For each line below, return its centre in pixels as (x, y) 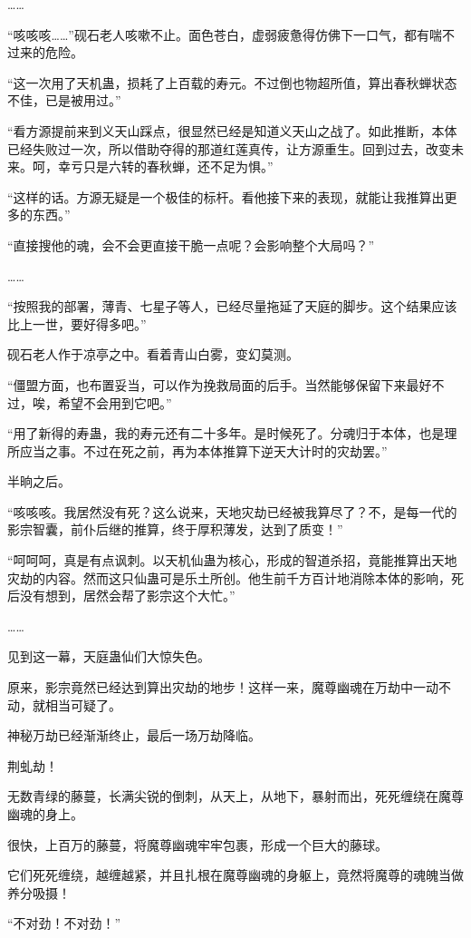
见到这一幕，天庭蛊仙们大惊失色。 (109, 656)
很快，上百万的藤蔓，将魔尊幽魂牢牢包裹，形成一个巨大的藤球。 (197, 844)
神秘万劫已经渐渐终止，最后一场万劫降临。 (134, 735)
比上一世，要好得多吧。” (77, 323)
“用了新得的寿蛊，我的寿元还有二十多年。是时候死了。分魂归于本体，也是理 (232, 433)
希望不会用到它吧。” (115, 402)
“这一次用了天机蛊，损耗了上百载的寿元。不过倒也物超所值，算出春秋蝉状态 (232, 82)
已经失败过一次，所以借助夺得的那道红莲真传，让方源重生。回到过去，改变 (229, 148)
